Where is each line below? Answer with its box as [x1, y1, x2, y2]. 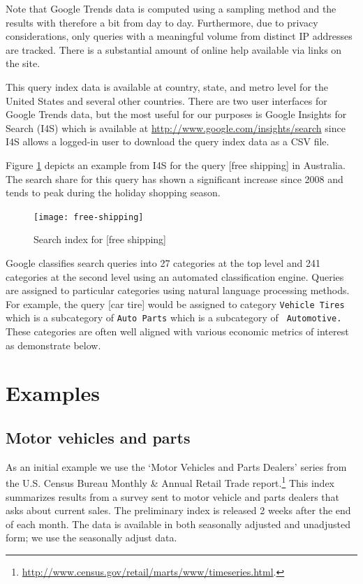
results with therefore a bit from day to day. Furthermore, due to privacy [6, 15, 318, 29]
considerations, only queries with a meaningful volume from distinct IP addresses [6, 29, 353, 43]
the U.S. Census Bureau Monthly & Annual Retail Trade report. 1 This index [6, 474, 335, 490]
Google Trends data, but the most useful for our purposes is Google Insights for [6, 107, 347, 122]
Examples [6, 379, 100, 407]
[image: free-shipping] [34, 212, 144, 222]
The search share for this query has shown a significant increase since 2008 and [6, 171, 343, 186]
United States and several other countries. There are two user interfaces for [6, 93, 327, 108]
